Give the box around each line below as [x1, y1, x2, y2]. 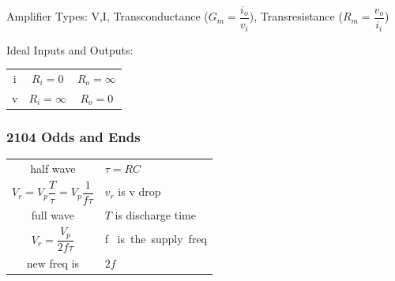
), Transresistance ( [249, 8, 343, 24]
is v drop [118, 183, 161, 200]
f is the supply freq [104, 230, 207, 247]
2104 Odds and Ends [6, 126, 141, 146]
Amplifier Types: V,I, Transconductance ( [6, 8, 209, 24]
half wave [30, 159, 76, 176]
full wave [31, 206, 74, 223]
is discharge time [115, 206, 196, 223]
